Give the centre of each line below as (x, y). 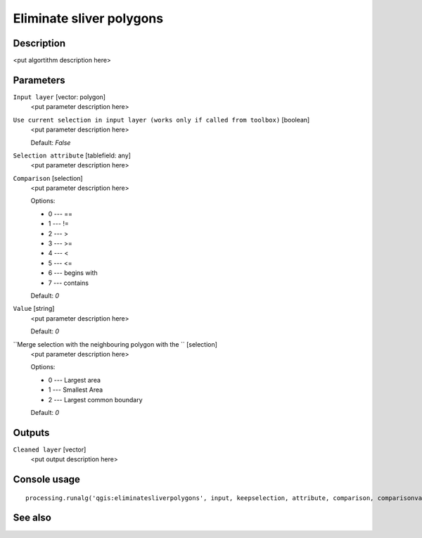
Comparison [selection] (48, 178)
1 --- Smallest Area (76, 390)
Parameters (39, 80)
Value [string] (34, 309)
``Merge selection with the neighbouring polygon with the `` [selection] (115, 344)
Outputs (31, 433)
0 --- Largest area (75, 380)
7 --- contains (69, 283)
